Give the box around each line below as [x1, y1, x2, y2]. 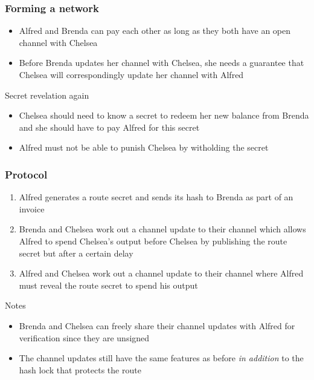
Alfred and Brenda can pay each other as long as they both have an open [19, 24, 291, 37]
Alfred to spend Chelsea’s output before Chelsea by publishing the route [19, 234, 287, 247]
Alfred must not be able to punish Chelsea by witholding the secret [19, 141, 269, 154]
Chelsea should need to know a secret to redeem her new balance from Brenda [19, 109, 309, 122]
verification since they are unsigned [19, 331, 150, 344]
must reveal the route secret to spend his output [19, 278, 198, 291]
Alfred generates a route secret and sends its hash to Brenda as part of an [19, 191, 293, 203]
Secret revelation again [5, 88, 89, 101]
